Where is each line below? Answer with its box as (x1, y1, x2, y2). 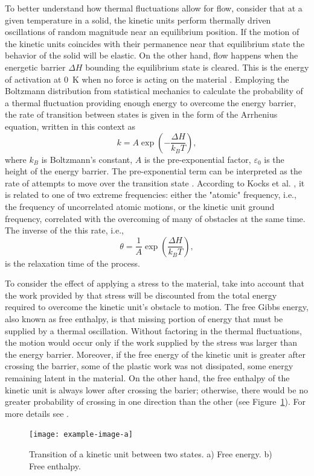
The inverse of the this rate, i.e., (5, 224, 124, 236)
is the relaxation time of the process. (5, 256, 140, 269)
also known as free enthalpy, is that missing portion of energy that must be (5, 313, 283, 325)
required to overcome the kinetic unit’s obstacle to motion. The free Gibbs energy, (5, 300, 309, 313)
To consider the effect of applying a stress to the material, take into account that (5, 277, 304, 290)
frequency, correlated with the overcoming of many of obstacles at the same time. (5, 212, 306, 224)
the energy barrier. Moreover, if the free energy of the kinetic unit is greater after (5, 347, 306, 360)
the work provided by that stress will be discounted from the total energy (5, 288, 277, 301)
